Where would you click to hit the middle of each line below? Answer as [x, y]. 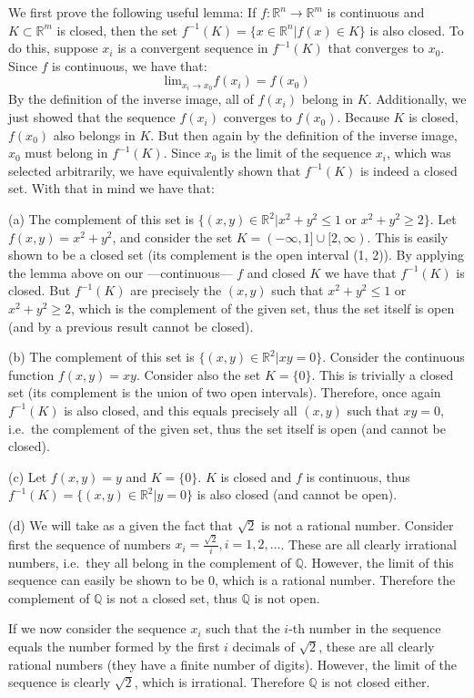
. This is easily [408, 236]
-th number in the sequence [365, 628]
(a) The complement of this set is [101, 219]
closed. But [40, 290]
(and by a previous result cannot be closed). [131, 326]
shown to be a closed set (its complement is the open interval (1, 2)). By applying [237, 255]
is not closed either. [376, 682]
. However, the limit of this [378, 562]
